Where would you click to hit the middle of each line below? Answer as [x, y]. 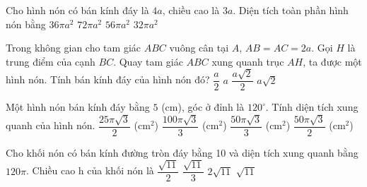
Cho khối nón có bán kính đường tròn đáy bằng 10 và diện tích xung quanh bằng [182, 152]
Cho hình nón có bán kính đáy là [77, 10]
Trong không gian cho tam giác [73, 48]
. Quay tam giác [148, 61]
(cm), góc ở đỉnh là [203, 107]
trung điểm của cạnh [51, 61]
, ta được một [332, 61]
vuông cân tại [199, 48]
